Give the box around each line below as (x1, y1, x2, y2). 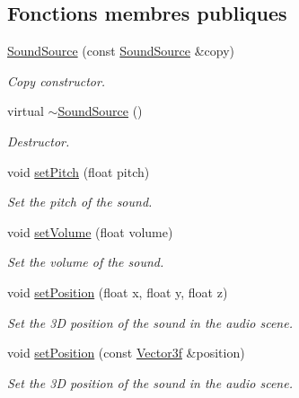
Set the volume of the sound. (7, 252, 164, 271)
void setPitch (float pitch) (7, 162, 150, 181)
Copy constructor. (7, 71, 106, 90)
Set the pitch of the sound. (7, 192, 153, 211)
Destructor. (7, 131, 70, 150)
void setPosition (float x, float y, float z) (7, 282, 228, 301)
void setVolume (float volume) (7, 222, 173, 241)
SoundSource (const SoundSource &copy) (7, 41, 234, 60)
